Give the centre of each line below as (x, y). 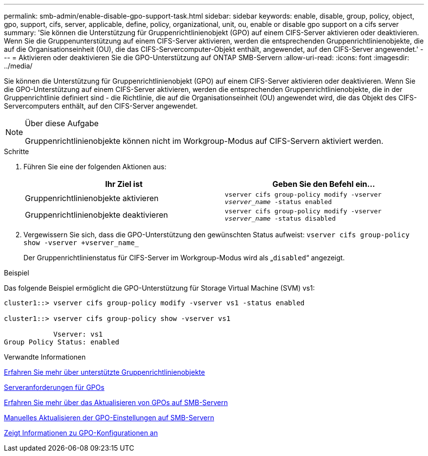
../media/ (18, 66)
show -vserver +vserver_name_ (81, 243)
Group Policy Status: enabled (62, 342)
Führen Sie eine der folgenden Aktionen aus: (95, 167)
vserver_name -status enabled (278, 202)
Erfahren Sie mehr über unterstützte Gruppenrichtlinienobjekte (105, 372)
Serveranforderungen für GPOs (54, 387)
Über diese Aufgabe (62, 123)
